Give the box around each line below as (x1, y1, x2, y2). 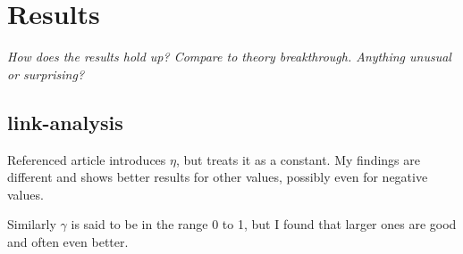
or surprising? (7, 64, 85, 83)
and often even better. (7, 232, 129, 250)
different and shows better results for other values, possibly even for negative (7, 168, 428, 186)
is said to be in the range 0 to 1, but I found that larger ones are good (71, 215, 457, 234)
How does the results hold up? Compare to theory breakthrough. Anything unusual (7, 47, 451, 66)
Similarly (7, 215, 56, 234)
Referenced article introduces (7, 150, 166, 168)
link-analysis (7, 108, 123, 135)
